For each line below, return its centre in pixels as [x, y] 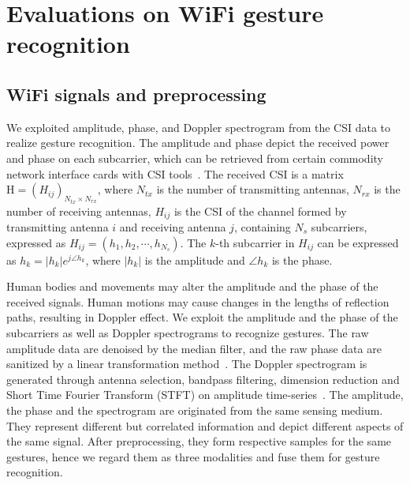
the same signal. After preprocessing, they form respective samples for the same [199, 441]
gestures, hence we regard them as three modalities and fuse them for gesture [193, 456]
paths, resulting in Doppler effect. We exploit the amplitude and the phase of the [202, 317]
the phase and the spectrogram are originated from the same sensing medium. [195, 410]
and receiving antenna [173, 227]
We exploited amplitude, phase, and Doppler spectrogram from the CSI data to [199, 127]
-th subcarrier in [255, 242]
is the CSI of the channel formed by [260, 211]
